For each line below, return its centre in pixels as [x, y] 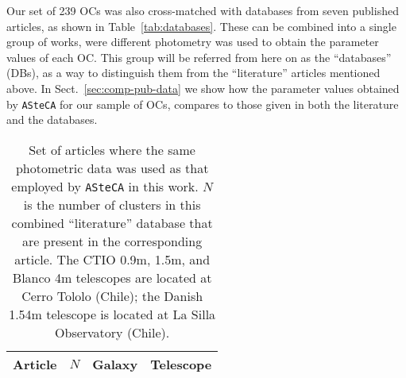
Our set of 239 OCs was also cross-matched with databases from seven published [203, 10]
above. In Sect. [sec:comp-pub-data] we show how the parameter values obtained [203, 88]
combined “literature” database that [112, 222]
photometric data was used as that [112, 168]
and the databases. [52, 120]
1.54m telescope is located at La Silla [112, 314]
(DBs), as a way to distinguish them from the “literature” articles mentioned [193, 73]
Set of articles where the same [112, 149]
